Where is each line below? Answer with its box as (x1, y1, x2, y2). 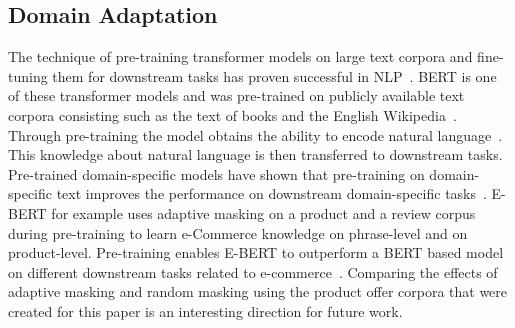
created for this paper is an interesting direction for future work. (8, 300, 403, 321)
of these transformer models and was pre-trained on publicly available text (8, 85, 465, 106)
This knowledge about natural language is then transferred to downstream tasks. (8, 144, 503, 165)
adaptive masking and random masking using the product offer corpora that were (8, 281, 508, 302)
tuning (8, 65, 48, 86)
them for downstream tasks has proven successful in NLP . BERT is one (52, 65, 497, 86)
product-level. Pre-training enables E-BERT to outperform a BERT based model (8, 242, 504, 263)
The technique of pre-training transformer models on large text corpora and (8, 46, 473, 67)
